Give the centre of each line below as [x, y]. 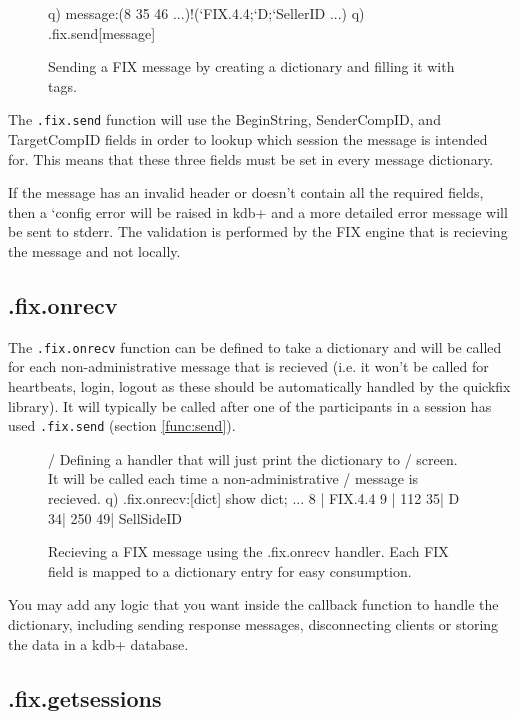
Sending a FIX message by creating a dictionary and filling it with [251, 66]
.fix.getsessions [85, 697]
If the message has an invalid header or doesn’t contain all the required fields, [246, 192]
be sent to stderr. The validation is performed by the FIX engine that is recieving [258, 231]
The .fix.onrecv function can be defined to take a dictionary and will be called [255, 346]
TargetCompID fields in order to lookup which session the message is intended [248, 139]
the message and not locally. [94, 251]
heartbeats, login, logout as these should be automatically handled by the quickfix [259, 386]
